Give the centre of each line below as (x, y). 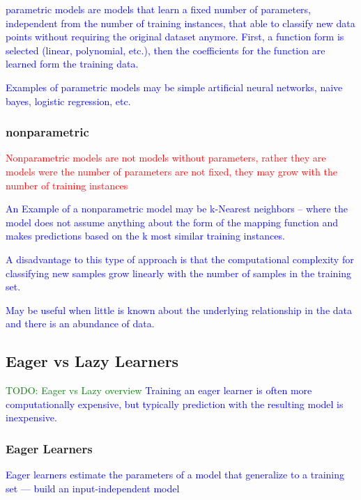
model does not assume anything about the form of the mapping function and (172, 222)
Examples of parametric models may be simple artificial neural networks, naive (174, 87)
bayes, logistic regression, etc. (68, 101)
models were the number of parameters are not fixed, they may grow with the (171, 171)
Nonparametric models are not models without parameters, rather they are (166, 158)
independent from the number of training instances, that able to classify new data (180, 23)
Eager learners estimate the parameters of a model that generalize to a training (175, 475)
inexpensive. (31, 417)
